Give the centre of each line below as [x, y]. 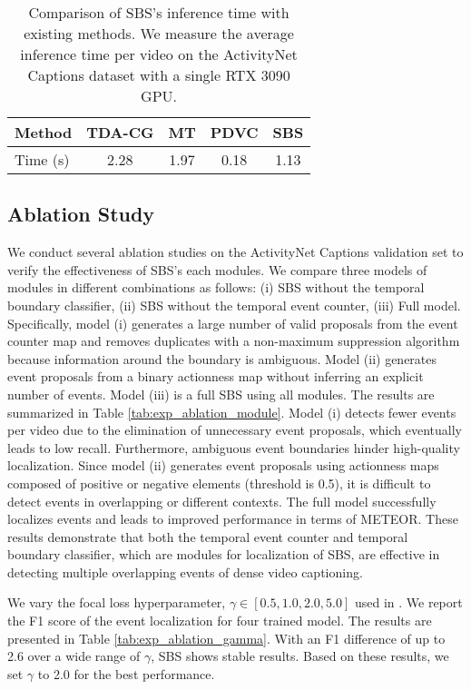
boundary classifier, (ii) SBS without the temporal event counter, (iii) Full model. [234, 305]
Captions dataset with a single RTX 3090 [159, 75]
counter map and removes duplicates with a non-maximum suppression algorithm [234, 341]
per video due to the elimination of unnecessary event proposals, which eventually [235, 430]
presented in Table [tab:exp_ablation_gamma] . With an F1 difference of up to [226, 638]
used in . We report [408, 602]
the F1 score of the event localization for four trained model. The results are [220, 621]
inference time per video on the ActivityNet [159, 54]
